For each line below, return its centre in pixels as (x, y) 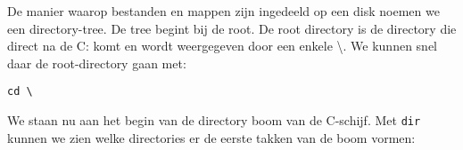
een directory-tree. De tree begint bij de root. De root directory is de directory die (232, 28)
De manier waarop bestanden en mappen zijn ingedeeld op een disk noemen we (223, 11)
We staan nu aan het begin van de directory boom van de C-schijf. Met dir (214, 120)
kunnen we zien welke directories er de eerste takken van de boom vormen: (211, 137)
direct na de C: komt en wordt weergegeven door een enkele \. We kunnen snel (223, 46)
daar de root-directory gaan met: (97, 63)
